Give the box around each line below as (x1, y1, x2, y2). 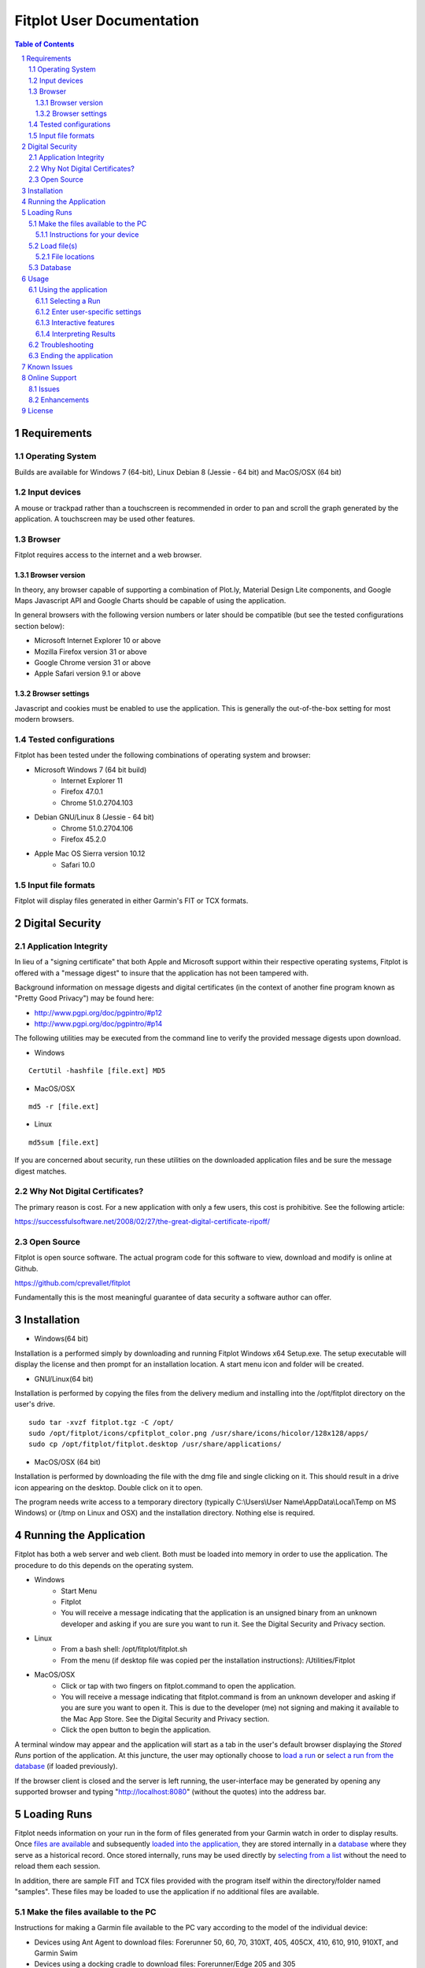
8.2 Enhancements (28, 395, 90, 405)
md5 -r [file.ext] (28, 1102, 100, 1112)
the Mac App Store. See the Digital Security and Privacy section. (61, 1714, 270, 1723)
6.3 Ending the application (28, 351, 113, 361)
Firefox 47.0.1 (61, 787, 104, 797)
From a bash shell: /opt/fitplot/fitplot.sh (61, 1644, 188, 1654)
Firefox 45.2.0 (61, 834, 106, 844)
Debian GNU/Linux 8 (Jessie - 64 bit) (34, 812, 155, 822)
